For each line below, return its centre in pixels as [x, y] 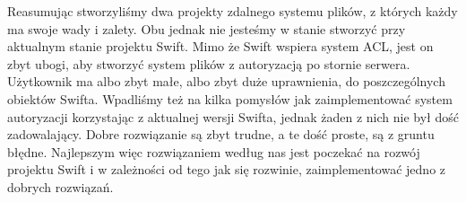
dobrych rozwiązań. [60, 186]
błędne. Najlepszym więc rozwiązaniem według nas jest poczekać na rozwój [214, 151]
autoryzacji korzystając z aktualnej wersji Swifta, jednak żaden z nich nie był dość [233, 116]
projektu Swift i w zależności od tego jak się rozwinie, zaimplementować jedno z [227, 169]
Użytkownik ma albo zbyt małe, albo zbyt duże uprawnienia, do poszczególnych [226, 81]
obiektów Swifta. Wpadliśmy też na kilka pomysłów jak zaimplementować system [230, 98]
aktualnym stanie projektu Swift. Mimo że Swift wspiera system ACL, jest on [220, 46]
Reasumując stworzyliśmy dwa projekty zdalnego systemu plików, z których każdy [233, 11]
